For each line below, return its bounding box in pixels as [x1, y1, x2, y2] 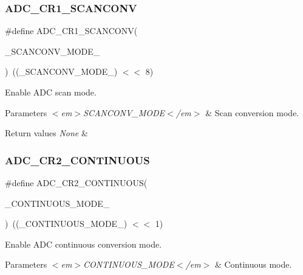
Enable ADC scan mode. [5, 86, 97, 98]
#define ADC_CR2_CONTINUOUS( [5, 176, 148, 189]
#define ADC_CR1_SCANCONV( [5, 24, 138, 37]
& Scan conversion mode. [205, 106, 299, 119]
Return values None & [5, 127, 88, 139]
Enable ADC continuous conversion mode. [5, 237, 162, 250]
